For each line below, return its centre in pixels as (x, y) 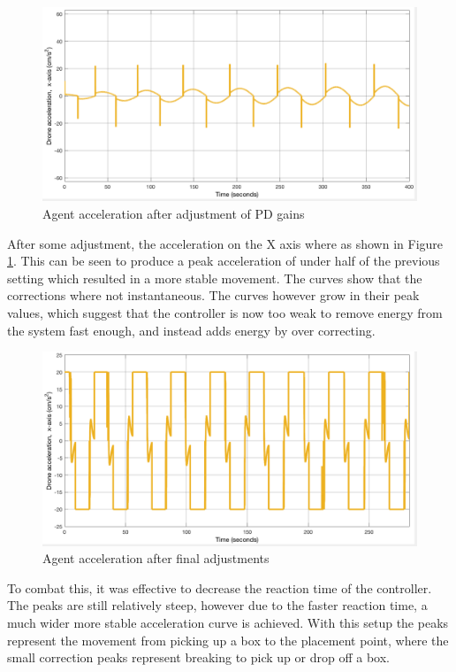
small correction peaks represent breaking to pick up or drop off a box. (198, 657)
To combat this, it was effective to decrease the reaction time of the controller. (220, 587)
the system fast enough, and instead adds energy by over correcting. (191, 330)
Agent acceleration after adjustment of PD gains (174, 214)
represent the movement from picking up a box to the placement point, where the (228, 640)
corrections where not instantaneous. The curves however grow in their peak (213, 295)
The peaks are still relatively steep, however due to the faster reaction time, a (217, 605)
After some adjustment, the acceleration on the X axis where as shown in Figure (225, 243)
